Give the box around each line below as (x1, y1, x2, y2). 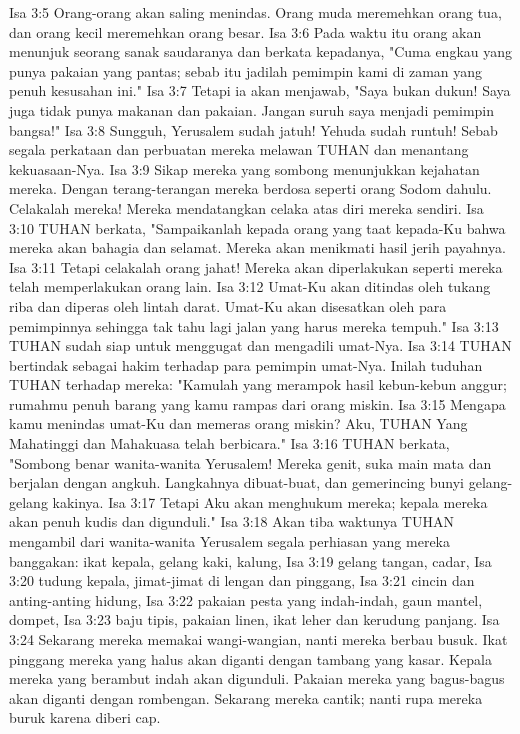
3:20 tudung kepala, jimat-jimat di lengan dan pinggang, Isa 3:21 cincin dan (9, 570, 475, 591)
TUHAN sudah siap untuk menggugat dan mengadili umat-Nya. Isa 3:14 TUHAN (9, 335, 512, 356)
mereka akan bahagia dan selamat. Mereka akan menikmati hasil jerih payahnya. (9, 237, 506, 258)
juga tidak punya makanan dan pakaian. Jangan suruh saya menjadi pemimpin (9, 99, 495, 120)
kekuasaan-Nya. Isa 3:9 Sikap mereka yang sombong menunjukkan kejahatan (9, 158, 480, 179)
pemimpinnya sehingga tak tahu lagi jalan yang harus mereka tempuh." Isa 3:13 (9, 315, 499, 336)
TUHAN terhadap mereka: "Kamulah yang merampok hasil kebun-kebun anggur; (9, 374, 507, 395)
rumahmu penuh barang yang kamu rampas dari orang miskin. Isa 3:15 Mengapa (9, 393, 506, 414)
